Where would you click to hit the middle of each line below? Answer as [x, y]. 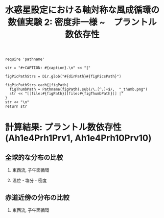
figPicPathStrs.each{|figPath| [37, 85]
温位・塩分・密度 [29, 181]
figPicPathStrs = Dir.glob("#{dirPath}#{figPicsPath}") [63, 76]
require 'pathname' [25, 59]
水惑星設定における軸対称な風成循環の [82, 10]
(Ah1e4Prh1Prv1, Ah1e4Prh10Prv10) [78, 138]
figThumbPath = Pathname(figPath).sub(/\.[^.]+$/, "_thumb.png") [79, 89]
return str [16, 107]
